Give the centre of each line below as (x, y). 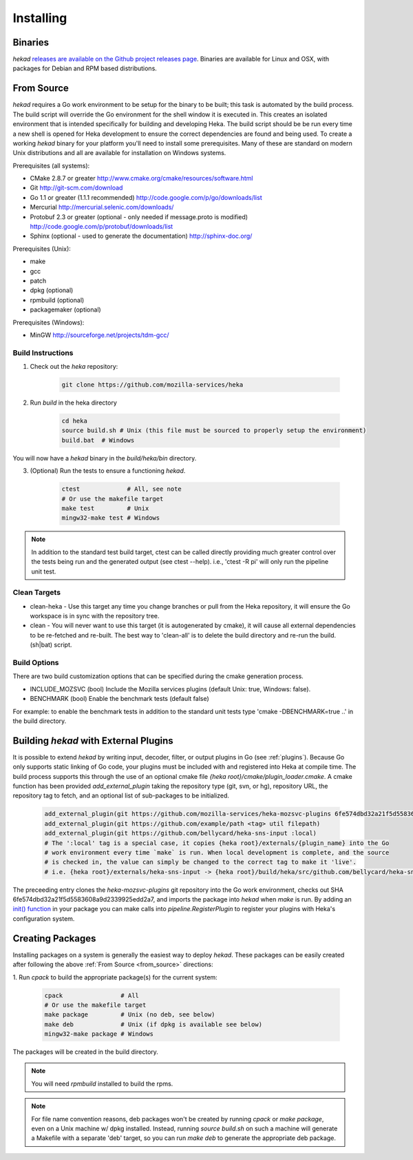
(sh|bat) (41, 645)
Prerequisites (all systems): (51, 165)
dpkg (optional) (52, 290)
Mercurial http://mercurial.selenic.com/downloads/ (102, 207)
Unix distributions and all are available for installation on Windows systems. (119, 153)
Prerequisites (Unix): (42, 249)
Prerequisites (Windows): (49, 322)
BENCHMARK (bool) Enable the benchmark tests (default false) (119, 699)
